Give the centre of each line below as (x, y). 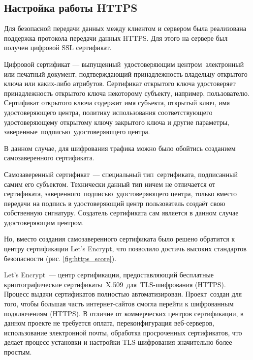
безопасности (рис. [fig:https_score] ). (60, 258)
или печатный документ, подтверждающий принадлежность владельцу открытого (126, 74)
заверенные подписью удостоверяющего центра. (77, 132)
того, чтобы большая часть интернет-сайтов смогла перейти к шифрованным (119, 304)
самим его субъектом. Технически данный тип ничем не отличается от (110, 184)
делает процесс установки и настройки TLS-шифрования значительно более (118, 342)
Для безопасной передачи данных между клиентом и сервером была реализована (125, 28)
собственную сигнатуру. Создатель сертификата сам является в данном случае (121, 213)
